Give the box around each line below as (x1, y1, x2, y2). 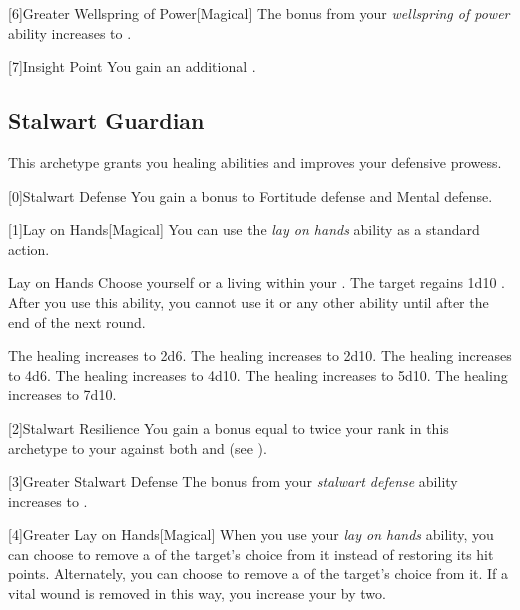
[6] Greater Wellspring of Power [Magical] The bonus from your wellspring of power (8, 3, 510, 23)
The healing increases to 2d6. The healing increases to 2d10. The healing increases (8, 345, 512, 366)
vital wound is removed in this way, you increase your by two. (8, 583, 386, 604)
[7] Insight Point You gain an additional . (8, 56, 256, 77)
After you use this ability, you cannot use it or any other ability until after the (8, 291, 489, 312)
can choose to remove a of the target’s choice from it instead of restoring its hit (8, 543, 494, 564)
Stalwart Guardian (8, 105, 205, 136)
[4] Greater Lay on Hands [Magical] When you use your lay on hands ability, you (8, 524, 494, 545)
